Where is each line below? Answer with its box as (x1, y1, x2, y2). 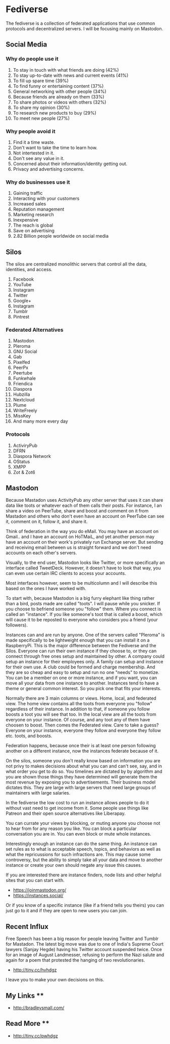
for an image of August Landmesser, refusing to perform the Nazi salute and (6, 952, 164, 958)
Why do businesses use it (6, 178, 70, 185)
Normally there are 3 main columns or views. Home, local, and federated (6, 695, 157, 701)
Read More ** (6, 1019, 50, 1028)
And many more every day (13, 418, 69, 425)
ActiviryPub (13, 442, 37, 448)
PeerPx (13, 364, 29, 371)
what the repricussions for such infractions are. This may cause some (6, 852, 151, 858)
